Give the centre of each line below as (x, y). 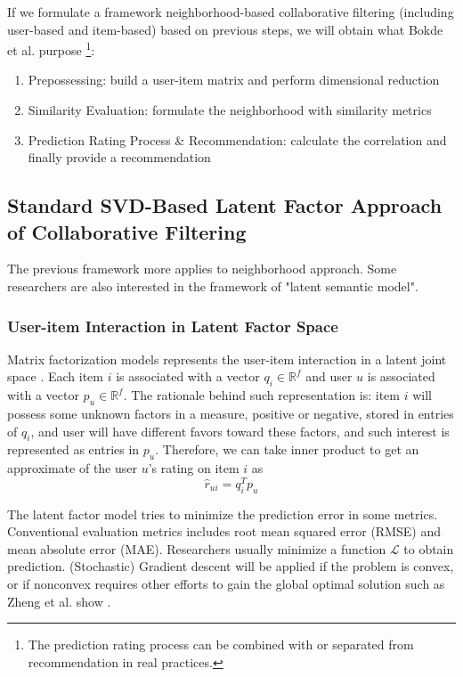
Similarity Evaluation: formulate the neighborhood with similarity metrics (230, 110)
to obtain (429, 548)
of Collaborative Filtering (127, 231)
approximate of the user (72, 468)
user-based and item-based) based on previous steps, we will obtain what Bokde (225, 29)
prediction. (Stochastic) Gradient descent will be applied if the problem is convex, (231, 566)
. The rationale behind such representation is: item (261, 395)
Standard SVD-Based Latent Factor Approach (225, 205)
